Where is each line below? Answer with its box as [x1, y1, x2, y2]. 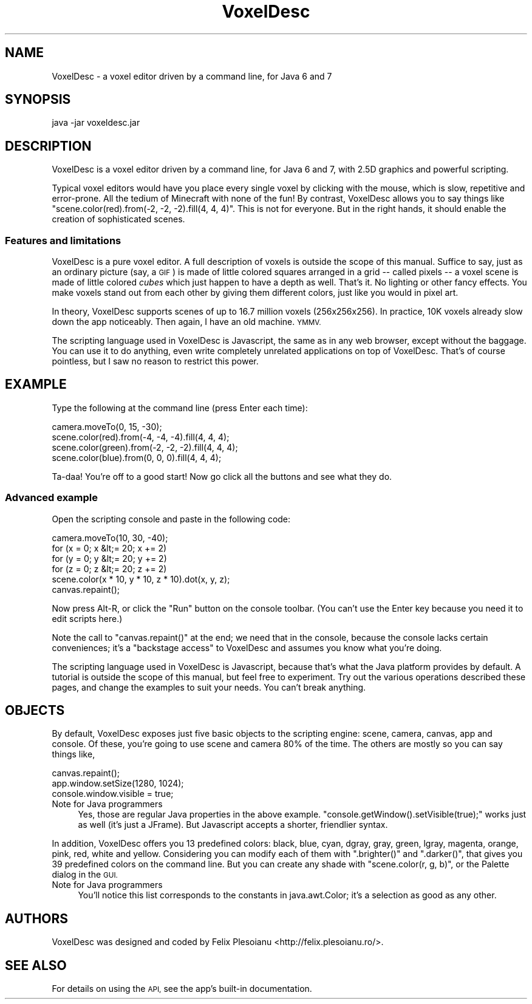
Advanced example [5, 491, 98, 504]
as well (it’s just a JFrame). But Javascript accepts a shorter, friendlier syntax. [78, 819, 388, 830]
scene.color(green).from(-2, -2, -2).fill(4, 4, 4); [52, 442, 238, 452]
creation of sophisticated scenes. [52, 214, 185, 225]
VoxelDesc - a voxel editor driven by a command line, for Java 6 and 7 [52, 70, 332, 81]
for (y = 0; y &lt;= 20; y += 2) [52, 553, 167, 564]
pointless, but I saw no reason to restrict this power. [52, 356, 259, 367]
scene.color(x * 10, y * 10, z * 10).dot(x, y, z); [52, 573, 230, 584]
